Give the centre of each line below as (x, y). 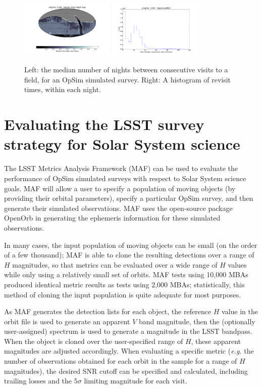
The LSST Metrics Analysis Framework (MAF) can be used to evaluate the (121, 168)
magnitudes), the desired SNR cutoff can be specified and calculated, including (126, 371)
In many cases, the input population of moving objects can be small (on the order (131, 245)
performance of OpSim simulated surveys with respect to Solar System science (125, 178)
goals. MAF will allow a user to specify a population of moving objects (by (120, 188)
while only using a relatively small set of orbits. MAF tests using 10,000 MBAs (126, 274)
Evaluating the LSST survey (104, 124)
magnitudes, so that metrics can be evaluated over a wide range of (115, 264)
